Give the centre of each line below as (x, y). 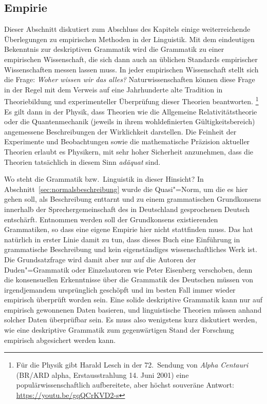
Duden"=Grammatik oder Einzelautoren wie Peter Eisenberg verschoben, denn (128, 269)
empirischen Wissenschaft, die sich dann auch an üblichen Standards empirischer (131, 59)
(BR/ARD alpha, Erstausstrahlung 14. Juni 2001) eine (102, 374)
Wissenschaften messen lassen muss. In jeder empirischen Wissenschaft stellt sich (131, 69)
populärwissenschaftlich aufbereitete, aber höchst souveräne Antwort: (125, 385)
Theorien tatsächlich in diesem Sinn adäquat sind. (82, 161)
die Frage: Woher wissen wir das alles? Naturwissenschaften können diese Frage (130, 79)
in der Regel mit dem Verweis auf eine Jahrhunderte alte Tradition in (113, 89)
